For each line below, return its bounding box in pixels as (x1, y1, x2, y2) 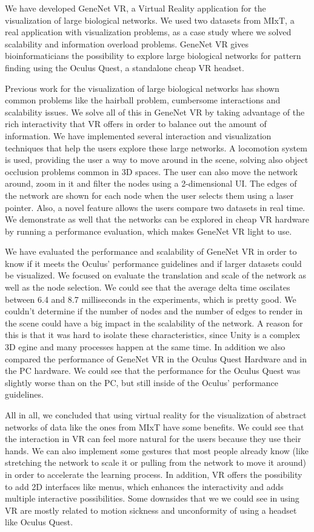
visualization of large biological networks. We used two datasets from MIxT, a (5, 13, 295, 26)
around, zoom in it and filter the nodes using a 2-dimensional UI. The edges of (5, 177, 297, 190)
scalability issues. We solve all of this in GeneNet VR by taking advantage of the (5, 105, 305, 118)
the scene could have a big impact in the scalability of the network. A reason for (5, 316, 303, 329)
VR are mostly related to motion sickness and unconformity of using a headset (5, 503, 297, 516)
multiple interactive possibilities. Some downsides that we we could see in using (5, 492, 299, 505)
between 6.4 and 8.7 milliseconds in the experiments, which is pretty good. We (5, 292, 296, 305)
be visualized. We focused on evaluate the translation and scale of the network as (5, 269, 307, 282)
